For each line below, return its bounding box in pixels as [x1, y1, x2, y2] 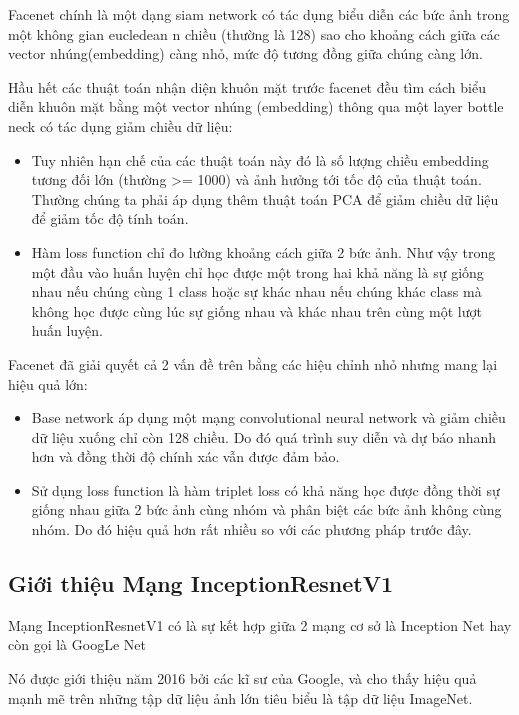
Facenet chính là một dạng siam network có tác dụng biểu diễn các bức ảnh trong [8, 4, 510, 24]
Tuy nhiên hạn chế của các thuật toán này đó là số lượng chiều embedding [31, 149, 489, 170]
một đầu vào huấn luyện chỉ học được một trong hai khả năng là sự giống [31, 261, 484, 282]
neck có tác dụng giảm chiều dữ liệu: [8, 115, 233, 136]
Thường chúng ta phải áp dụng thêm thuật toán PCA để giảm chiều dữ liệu [31, 188, 499, 209]
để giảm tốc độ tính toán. [31, 208, 189, 229]
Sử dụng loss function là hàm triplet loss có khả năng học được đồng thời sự [31, 479, 500, 500]
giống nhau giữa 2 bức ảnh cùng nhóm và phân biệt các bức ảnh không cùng [31, 499, 502, 520]
